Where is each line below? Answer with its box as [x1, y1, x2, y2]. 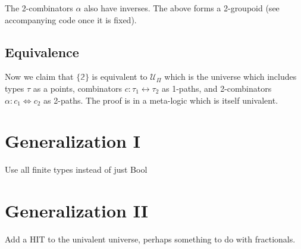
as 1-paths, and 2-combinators [162, 82, 272, 94]
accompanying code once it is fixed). [5, 13, 137, 26]
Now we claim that [5, 70, 74, 83]
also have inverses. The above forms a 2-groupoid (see [84, 2, 280, 14]
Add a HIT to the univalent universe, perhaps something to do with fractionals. [5, 233, 296, 245]
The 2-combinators [5, 2, 73, 14]
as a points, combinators [33, 82, 123, 94]
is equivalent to [92, 70, 148, 83]
